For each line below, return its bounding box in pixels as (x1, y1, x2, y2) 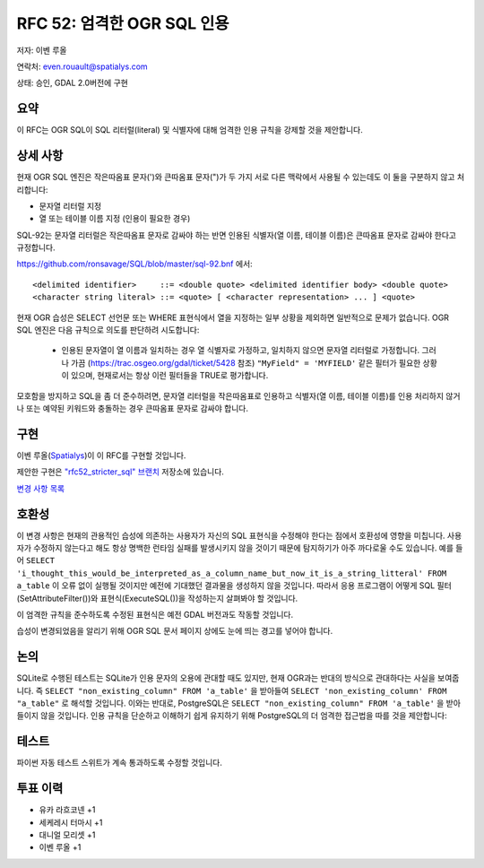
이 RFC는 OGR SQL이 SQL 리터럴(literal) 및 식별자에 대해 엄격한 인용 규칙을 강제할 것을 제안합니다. (16, 125, 363, 135)
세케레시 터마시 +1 (39, 817, 103, 828)
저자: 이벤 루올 (16, 45, 67, 56)
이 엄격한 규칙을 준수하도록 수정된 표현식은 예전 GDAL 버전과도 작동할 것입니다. (16, 609, 294, 620)
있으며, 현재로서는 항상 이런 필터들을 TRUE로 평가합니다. (70, 370, 269, 381)
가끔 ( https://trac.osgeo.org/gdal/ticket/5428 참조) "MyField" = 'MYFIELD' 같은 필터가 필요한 (70, 357, 421, 368)
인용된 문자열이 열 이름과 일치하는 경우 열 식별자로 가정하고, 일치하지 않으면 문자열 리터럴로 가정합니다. (61, 345, 420, 356)
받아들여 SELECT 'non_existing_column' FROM (259, 685, 447, 696)
